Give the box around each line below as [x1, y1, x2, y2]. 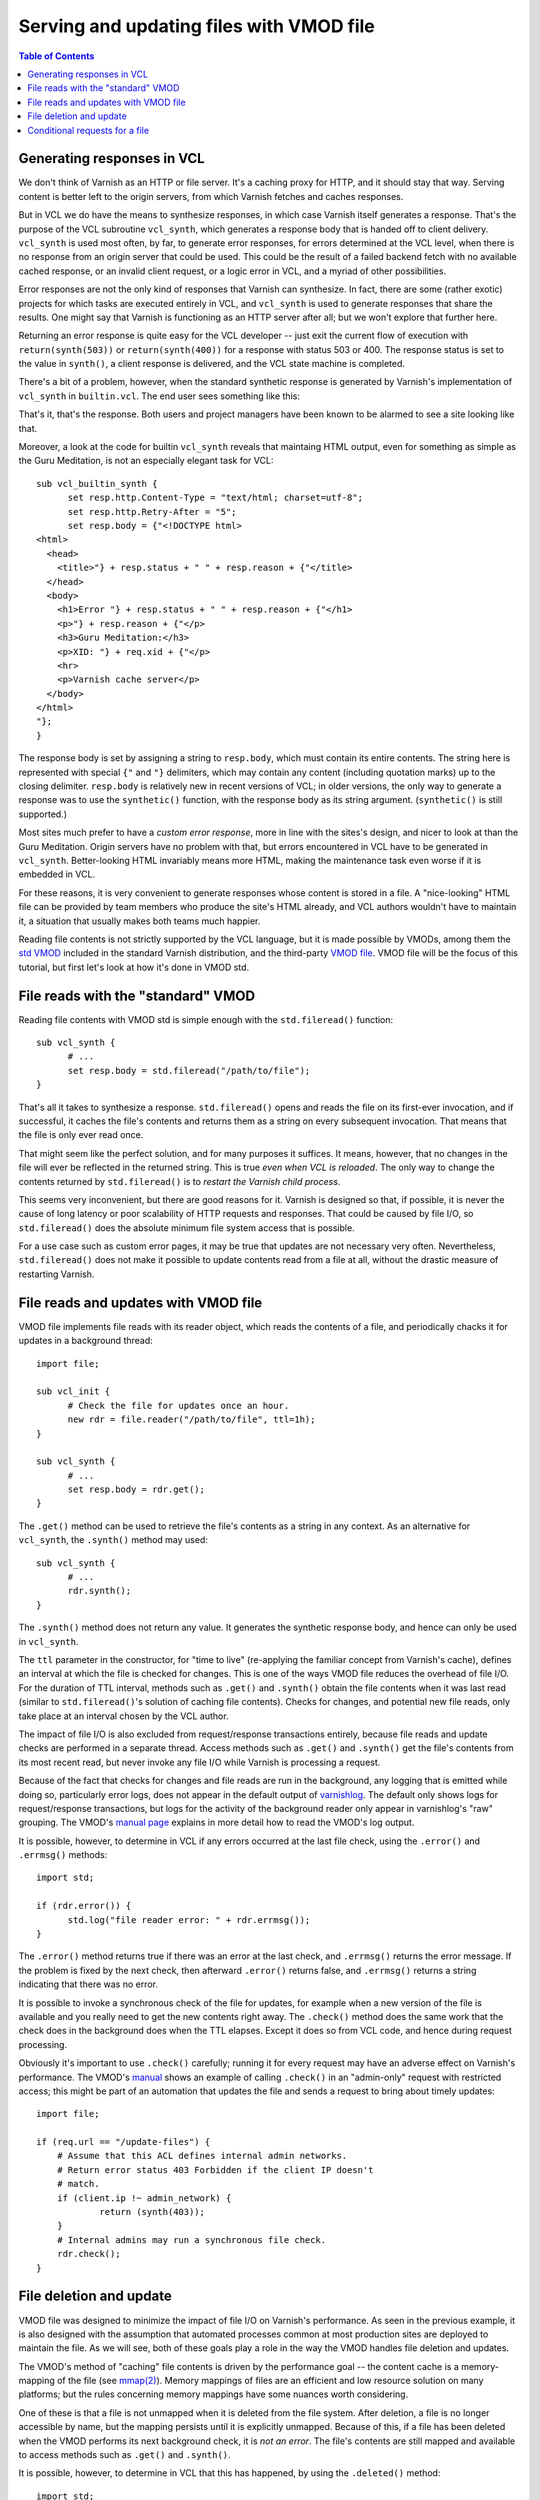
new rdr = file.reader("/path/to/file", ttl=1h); [67, 1414, 316, 1425]
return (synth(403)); [99, 2206, 205, 2218]
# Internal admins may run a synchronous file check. [56, 2234, 327, 2245]
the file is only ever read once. [18, 1129, 144, 1141]
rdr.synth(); [67, 1585, 132, 1597]
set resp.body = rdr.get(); [67, 1484, 205, 1495]
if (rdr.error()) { [36, 1900, 132, 1912]
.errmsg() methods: [18, 1849, 108, 1861]
